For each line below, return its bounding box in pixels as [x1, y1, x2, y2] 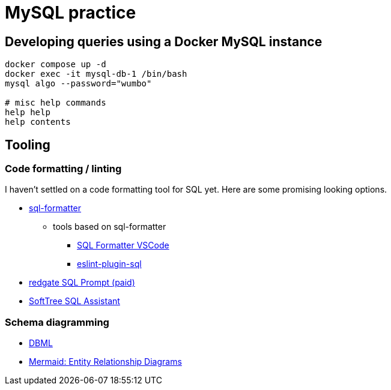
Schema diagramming [5, 316, 109, 328]
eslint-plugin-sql [77, 259, 142, 269]
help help [5, 107, 50, 118]
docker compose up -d [5, 59, 106, 70]
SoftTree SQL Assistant [29, 296, 120, 307]
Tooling [5, 137, 50, 152]
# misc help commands [5, 98, 106, 108]
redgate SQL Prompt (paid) [29, 277, 135, 288]
